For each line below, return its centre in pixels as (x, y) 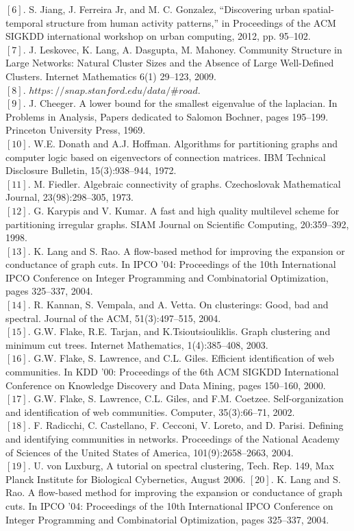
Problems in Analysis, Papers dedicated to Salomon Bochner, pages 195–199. (167, 116)
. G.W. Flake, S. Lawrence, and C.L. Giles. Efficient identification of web (181, 358)
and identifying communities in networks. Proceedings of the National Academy (173, 439)
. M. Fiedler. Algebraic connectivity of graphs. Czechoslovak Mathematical (184, 183)
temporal (24, 22)
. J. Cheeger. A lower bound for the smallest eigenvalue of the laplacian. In (180, 103)
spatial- (318, 9)
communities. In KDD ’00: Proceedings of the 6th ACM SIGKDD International (172, 372)
